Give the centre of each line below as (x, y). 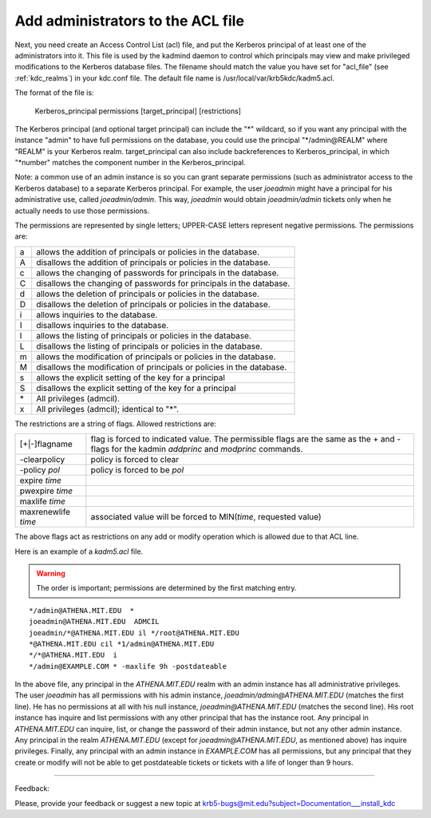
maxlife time (42, 501)
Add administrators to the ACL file (130, 21)
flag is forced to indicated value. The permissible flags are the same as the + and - (246, 439)
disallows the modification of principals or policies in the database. (162, 367)
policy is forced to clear (135, 460)
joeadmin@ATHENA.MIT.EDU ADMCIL (94, 622)
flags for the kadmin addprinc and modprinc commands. (197, 449)
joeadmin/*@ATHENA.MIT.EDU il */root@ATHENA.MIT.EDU (134, 633)
